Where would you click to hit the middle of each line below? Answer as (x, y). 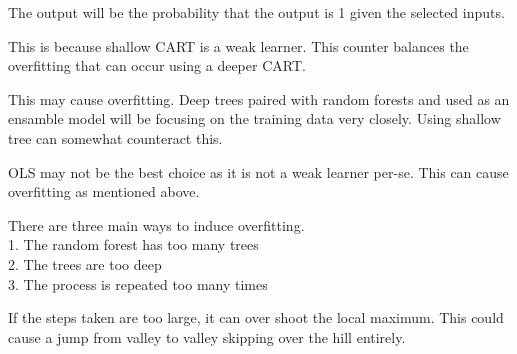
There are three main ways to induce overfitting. (156, 224)
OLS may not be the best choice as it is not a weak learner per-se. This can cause (258, 171)
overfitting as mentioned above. (104, 191)
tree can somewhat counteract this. (115, 137)
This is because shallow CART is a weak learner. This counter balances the (238, 45)
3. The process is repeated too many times (138, 283)
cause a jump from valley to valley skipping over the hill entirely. (207, 336)
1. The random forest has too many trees (133, 244)
